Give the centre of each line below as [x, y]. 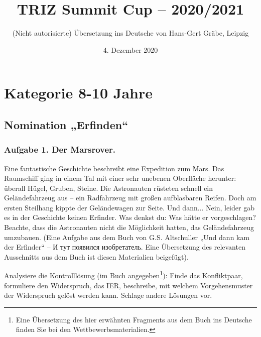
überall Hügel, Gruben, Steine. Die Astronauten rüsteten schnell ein [109, 188]
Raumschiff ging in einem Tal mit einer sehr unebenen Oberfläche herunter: [120, 178]
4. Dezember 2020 [130, 49]
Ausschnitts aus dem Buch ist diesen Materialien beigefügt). [96, 256]
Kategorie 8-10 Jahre [78, 93]
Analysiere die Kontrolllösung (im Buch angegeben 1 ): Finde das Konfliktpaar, [123, 275]
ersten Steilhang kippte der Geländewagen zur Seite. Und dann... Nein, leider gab [129, 207]
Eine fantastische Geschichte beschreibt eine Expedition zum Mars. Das [114, 168]
